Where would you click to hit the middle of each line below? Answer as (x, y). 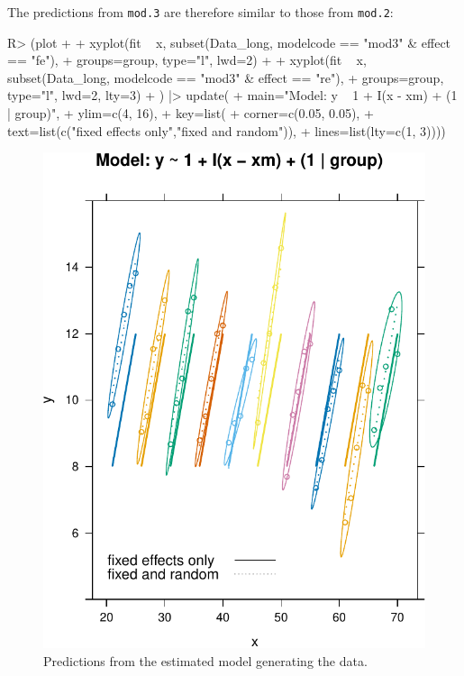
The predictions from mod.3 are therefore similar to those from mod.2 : (200, 12)
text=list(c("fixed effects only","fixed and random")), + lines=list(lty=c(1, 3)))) (227, 130)
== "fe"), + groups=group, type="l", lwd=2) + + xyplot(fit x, (187, 60)
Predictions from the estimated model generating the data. (205, 660)
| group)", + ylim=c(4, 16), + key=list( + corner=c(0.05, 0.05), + (191, 113)
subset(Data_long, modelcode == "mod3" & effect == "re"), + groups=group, (226, 77)
